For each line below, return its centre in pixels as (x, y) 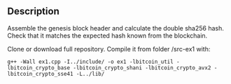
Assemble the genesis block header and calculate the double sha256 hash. (115, 28)
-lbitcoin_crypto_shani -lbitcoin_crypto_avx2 (142, 68)
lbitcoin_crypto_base (39, 68)
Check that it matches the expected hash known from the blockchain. (107, 35)
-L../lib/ (90, 74)
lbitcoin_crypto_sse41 (40, 74)
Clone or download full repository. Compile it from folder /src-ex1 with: (109, 49)
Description (33, 11)
